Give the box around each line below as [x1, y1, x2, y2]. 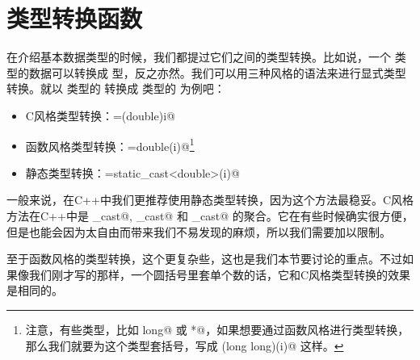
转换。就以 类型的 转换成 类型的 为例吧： [6, 80, 225, 97]
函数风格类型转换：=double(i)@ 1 [25, 135, 195, 154]
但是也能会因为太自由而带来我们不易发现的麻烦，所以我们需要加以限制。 [6, 223, 391, 240]
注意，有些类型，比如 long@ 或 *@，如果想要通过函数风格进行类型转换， [25, 320, 409, 337]
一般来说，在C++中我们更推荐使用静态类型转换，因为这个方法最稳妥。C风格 [6, 191, 414, 208]
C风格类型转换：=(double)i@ [25, 107, 175, 123]
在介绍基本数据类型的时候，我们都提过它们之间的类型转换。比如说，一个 [6, 48, 391, 65]
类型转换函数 [6, 2, 143, 35]
